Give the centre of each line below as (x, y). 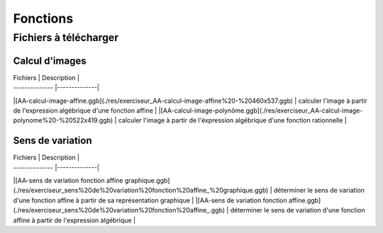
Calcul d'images (50, 61)
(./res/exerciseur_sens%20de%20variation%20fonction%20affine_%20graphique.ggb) (141, 191)
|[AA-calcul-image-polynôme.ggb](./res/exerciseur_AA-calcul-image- (261, 110)
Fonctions (43, 18)
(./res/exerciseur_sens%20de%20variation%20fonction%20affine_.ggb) (119, 210)
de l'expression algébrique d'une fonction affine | (85, 110)
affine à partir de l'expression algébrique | (74, 220)
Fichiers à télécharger (66, 38)
